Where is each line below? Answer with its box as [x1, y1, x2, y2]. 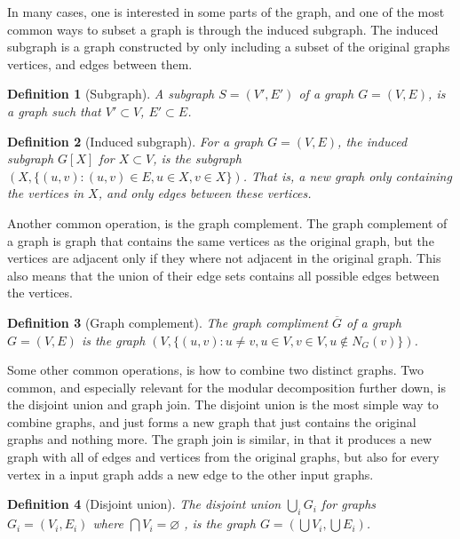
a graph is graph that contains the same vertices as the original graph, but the [7, 231, 434, 250]
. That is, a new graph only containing [242, 166, 452, 185]
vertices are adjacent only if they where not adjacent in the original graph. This [7, 249, 441, 267]
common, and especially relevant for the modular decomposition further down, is [7, 377, 446, 396]
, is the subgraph [153, 149, 242, 168]
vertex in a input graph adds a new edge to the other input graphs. [7, 464, 374, 483]
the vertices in [7, 184, 84, 202]
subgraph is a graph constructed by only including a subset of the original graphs [7, 37, 450, 56]
